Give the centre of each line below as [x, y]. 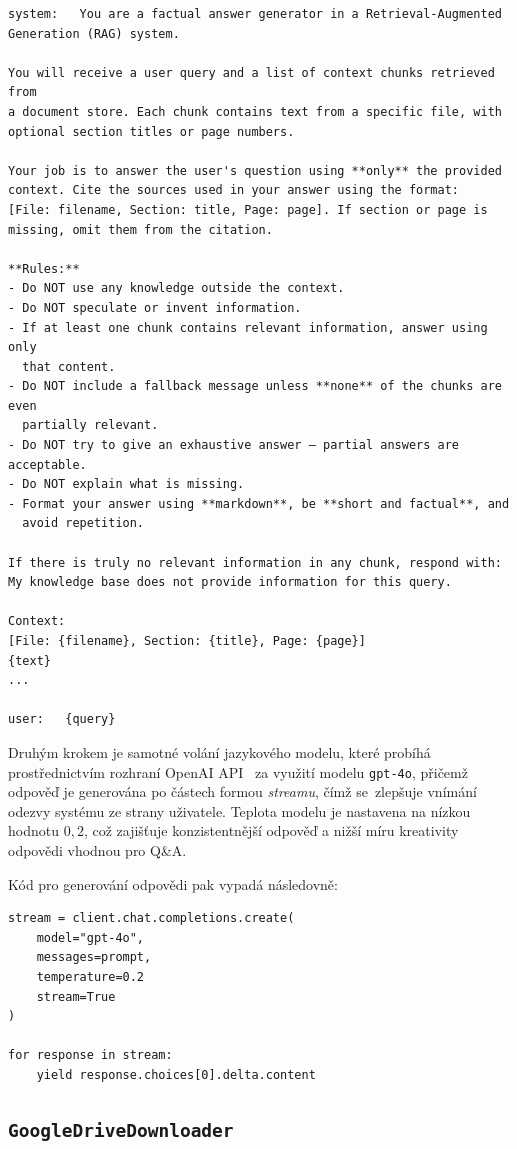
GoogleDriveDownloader [121, 1130]
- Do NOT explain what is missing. [126, 484]
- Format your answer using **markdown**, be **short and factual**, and [259, 503]
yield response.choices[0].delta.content [176, 1074]
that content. [69, 366]
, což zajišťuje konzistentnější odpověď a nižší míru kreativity [271, 830]
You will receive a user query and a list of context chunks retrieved [251, 72]
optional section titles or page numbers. [151, 131]
